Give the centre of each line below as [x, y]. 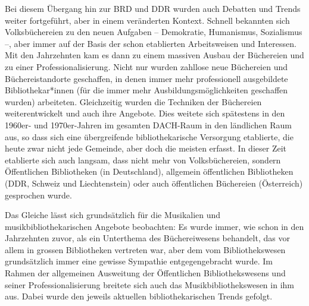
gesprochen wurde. [38, 195]
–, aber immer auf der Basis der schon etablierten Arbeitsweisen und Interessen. [151, 43]
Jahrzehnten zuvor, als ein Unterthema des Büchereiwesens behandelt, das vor [147, 238]
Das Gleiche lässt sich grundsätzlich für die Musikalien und [113, 215]
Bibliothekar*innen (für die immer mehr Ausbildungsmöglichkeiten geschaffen [146, 90]
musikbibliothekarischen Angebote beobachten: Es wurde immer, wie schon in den [154, 226]
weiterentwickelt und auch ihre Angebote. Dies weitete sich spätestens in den [145, 113]
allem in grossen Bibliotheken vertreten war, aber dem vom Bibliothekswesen [145, 249]
